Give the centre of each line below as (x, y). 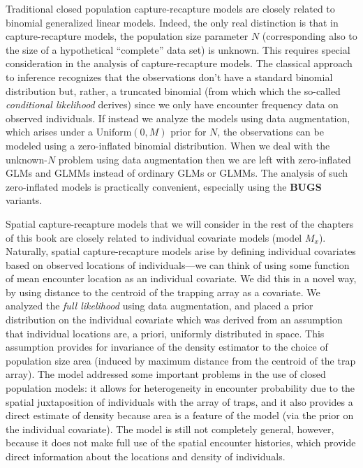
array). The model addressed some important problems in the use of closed (166, 374)
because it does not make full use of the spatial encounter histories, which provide (181, 443)
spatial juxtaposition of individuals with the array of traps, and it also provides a (179, 401)
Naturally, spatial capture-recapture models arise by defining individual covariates (181, 251)
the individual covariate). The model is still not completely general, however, (170, 429)
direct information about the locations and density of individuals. (146, 456)
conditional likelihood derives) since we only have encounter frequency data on (172, 104)
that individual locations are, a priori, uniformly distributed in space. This (165, 333)
